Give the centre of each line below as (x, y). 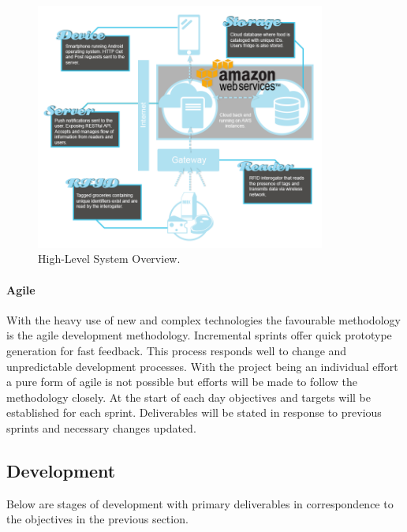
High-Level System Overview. (109, 259)
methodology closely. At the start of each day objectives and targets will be (189, 397)
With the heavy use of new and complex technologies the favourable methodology (203, 319)
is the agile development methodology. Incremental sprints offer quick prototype (199, 335)
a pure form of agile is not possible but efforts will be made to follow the (182, 382)
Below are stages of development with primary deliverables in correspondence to (200, 503)
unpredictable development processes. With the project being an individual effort (202, 366)
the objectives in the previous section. (97, 519)
